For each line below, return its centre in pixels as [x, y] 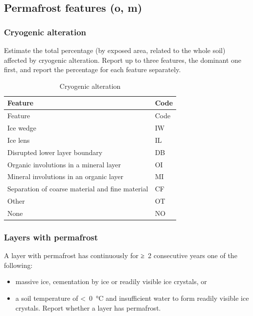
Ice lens [19, 140]
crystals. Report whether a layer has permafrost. [88, 307]
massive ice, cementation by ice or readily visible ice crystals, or [111, 281]
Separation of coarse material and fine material [78, 189]
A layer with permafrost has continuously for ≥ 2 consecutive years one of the [121, 255]
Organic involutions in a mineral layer [64, 164]
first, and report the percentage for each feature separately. [92, 69]
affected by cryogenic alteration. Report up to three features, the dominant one [123, 60]
